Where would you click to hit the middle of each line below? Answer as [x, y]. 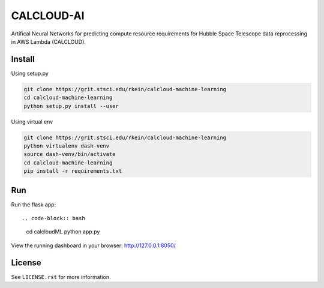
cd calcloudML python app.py [63, 232]
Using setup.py [30, 73]
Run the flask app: [34, 205]
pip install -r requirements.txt [73, 171]
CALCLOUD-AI [48, 16]
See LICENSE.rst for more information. [61, 277]
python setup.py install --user [71, 106]
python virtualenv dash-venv [67, 146]
